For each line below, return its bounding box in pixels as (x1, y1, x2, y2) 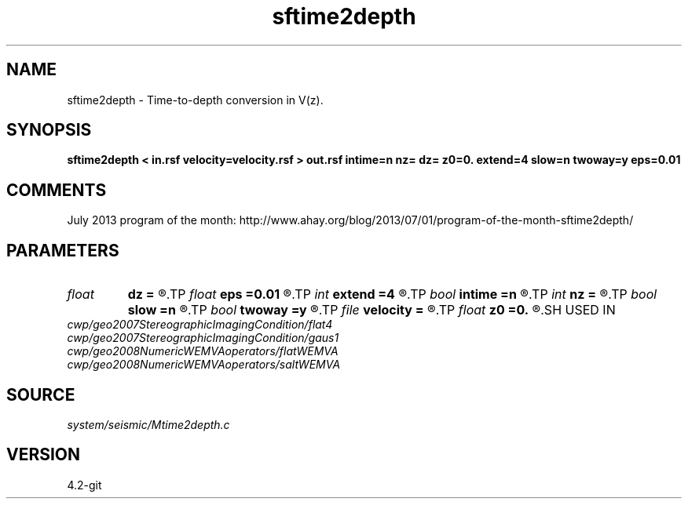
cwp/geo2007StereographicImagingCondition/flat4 (67, 318, 333, 332)
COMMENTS (6, 180, 107, 200)
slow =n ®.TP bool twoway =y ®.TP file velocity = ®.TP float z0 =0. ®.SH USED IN (127, 302, 616, 318)
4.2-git (67, 478, 102, 492)
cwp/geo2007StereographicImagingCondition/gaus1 (67, 331, 339, 345)
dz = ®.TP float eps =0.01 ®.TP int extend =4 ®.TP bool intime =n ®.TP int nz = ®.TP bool (127, 286, 657, 303)
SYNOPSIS (6, 120, 92, 140)
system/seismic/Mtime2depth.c (67, 417, 230, 431)
